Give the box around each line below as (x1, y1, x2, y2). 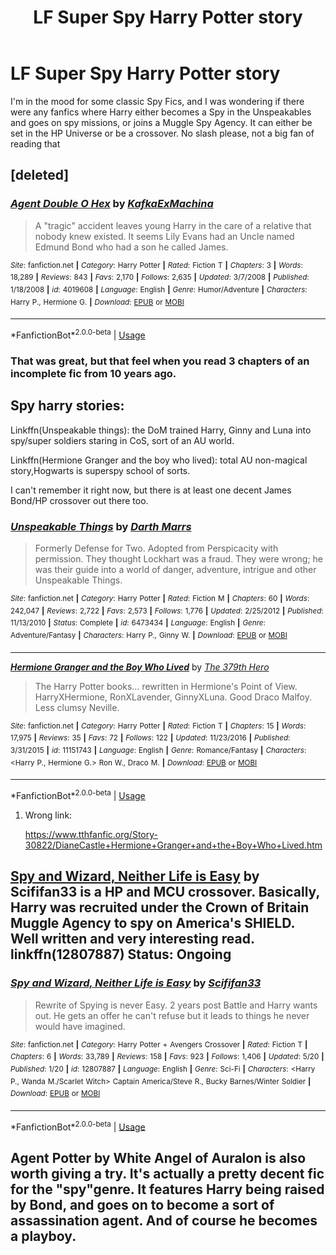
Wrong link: (24, 809, 73, 821)
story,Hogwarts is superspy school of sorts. (10, 464, 191, 476)
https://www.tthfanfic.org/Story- (24, 828, 158, 840)
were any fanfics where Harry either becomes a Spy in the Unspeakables (10, 106, 312, 118)
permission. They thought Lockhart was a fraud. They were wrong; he (34, 552, 323, 565)
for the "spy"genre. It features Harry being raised (10, 1181, 325, 1198)
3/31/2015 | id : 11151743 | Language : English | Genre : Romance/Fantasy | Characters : (10, 745, 307, 755)
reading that (10, 137, 61, 150)
